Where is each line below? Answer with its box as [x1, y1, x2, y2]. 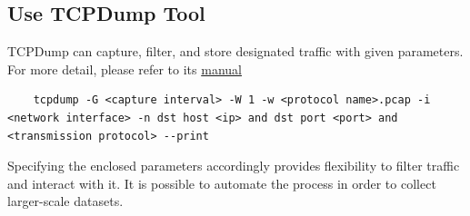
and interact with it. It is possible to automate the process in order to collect [7, 173, 436, 192]
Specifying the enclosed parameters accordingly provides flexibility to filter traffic [7, 156, 460, 175]
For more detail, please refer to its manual [7, 59, 242, 78]
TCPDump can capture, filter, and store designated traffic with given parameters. [7, 42, 464, 61]
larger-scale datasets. [7, 191, 124, 211]
